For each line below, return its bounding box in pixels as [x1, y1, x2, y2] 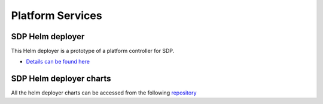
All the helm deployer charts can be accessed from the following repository [11, 89, 197, 96]
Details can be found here [26, 58, 90, 65]
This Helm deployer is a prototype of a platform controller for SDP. [11, 48, 175, 55]
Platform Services [11, 9, 102, 22]
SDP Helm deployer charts [11, 74, 111, 84]
